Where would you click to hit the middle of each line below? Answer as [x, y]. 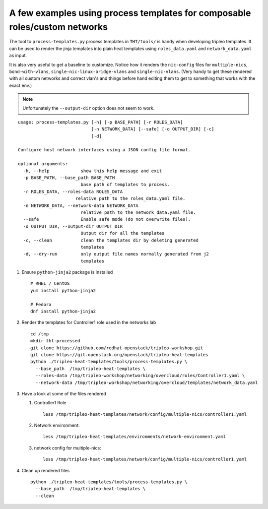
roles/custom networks [58, 27]
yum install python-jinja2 [63, 290]
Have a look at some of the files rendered [64, 393]
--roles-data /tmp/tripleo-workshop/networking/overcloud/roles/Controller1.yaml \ [140, 376]
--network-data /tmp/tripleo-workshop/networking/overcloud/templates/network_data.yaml [147, 382]
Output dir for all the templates [123, 233]
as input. [18, 56]
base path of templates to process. [125, 185]
